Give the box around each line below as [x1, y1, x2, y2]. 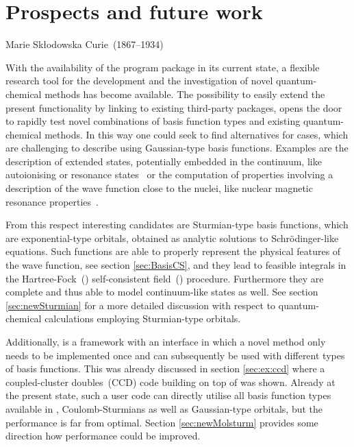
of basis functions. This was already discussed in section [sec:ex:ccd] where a [5, 361, 325, 376]
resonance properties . [5, 194, 99, 208]
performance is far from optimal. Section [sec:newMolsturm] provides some [5, 415, 318, 429]
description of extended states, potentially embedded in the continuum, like [5, 154, 322, 168]
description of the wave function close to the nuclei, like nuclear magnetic [5, 181, 313, 195]
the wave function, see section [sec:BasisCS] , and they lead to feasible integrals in [5, 258, 346, 272]
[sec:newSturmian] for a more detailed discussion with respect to [5, 298, 276, 312]
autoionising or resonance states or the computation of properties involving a [5, 167, 333, 182]
